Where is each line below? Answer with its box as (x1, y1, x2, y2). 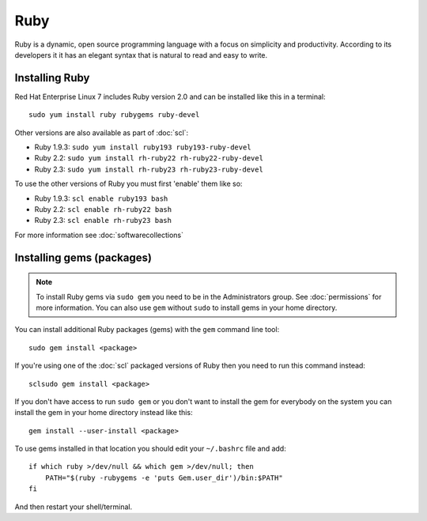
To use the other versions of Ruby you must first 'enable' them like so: (14, 179, 243, 189)
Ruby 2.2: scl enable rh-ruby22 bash (34, 204, 172, 213)
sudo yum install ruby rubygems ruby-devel (28, 111, 200, 119)
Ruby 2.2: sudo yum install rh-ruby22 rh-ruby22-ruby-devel (34, 153, 264, 163)
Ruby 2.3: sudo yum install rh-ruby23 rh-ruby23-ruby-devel (34, 164, 264, 174)
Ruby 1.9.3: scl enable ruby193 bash (34, 194, 168, 203)
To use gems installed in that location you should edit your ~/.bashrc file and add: (14, 444, 286, 454)
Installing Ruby (14, 71, 90, 85)
